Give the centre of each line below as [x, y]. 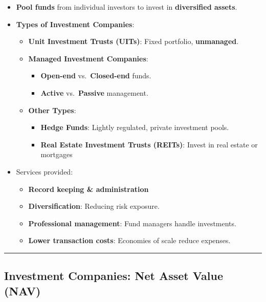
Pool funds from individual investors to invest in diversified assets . [127, 7]
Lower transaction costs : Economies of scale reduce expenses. [129, 240]
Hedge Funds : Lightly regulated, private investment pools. [135, 127]
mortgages [57, 154]
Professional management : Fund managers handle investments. [132, 223]
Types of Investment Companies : [75, 24]
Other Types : [52, 110]
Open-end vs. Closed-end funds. [96, 75]
